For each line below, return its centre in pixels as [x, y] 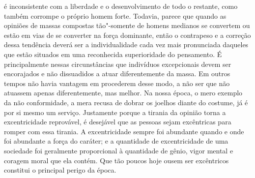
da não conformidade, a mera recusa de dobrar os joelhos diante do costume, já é [126, 102]
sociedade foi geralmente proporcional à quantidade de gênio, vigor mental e [119, 150]
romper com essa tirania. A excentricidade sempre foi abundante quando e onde [124, 131]
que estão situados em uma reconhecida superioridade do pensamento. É [113, 54]
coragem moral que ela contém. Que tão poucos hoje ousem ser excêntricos [116, 160]
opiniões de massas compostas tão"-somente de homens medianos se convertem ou [127, 25]
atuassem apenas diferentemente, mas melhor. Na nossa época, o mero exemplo [123, 93]
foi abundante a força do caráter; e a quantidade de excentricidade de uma [116, 141]
